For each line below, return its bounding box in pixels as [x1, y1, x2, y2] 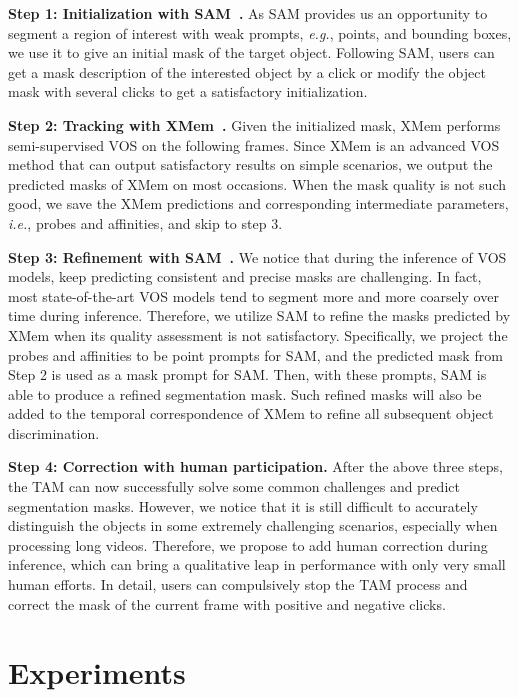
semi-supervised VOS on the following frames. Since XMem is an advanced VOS [8, 134, 500, 155]
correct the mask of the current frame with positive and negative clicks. [8, 593, 446, 614]
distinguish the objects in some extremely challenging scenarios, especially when [8, 515, 498, 536]
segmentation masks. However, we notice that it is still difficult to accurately [8, 495, 478, 516]
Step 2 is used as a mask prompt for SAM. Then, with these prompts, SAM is [8, 364, 487, 385]
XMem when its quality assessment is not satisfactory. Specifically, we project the [8, 324, 508, 345]
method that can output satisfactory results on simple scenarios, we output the [8, 154, 493, 175]
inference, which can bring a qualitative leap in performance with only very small [8, 554, 506, 575]
